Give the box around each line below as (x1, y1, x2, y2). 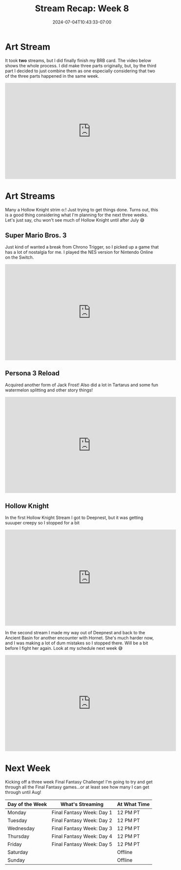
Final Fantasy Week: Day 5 (51, 841, 113, 848)
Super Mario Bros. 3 (5, 231, 67, 240)
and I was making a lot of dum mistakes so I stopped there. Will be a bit (5, 640, 148, 646)
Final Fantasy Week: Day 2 (51, 817, 113, 824)
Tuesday (7, 817, 27, 824)
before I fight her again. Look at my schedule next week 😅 (5, 645, 123, 651)
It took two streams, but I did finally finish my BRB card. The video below (5, 57, 151, 63)
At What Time (117, 801, 150, 808)
